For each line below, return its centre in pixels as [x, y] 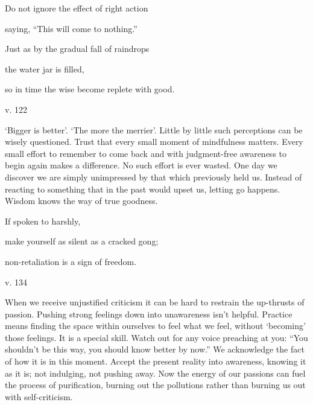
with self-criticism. [39, 396]
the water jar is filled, [45, 69]
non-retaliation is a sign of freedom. [71, 261]
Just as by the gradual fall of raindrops [77, 49]
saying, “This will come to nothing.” [71, 28]
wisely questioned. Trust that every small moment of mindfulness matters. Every [154, 142]
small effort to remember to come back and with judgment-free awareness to [146, 153]
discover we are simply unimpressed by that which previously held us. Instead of [153, 177]
